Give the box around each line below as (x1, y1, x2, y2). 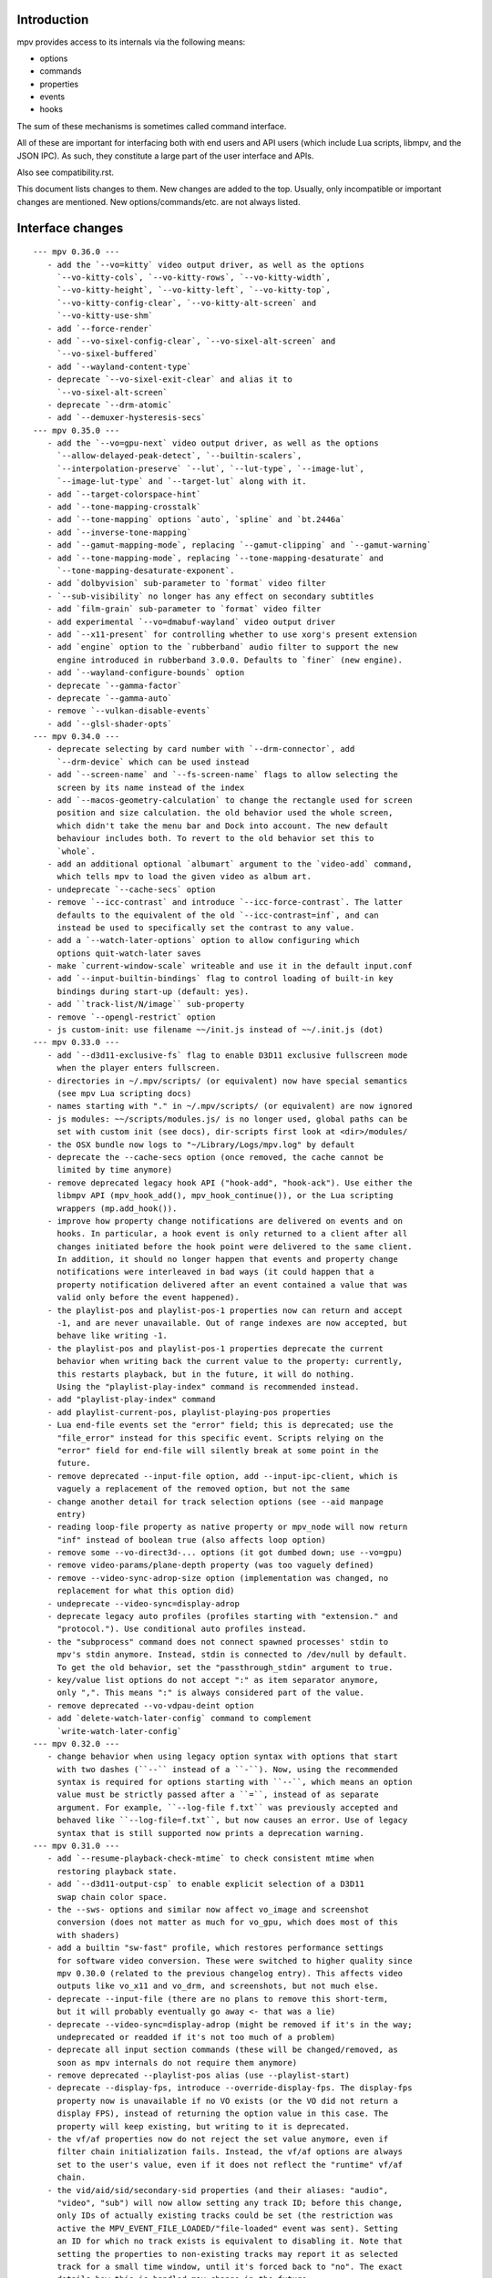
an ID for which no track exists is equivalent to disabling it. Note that (56, 2236, 404, 2246)
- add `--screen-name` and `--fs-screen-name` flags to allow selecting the (46, 770, 398, 780)
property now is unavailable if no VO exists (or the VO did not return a (56, 2096, 398, 2106)
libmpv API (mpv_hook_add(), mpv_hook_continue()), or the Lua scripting (56, 1190, 394, 1201)
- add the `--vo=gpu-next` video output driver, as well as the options (46, 438, 379, 448)
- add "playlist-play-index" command (46, 1394, 216, 1405)
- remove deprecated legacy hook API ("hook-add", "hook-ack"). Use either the (46, 1177, 413, 1188)
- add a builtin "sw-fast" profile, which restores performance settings (46, 1943, 384, 1954)
